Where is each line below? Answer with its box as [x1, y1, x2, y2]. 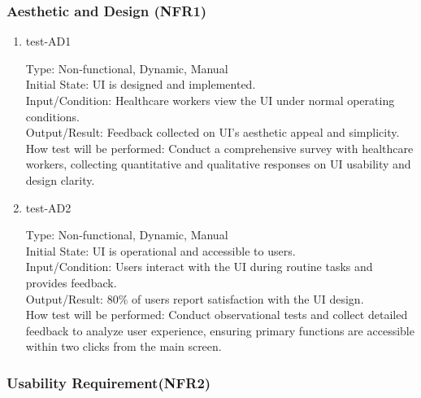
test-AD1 [25, 33, 72, 50]
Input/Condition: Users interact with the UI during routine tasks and [25, 258, 373, 275]
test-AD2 [25, 199, 72, 216]
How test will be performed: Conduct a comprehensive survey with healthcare [25, 139, 414, 156]
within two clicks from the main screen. [25, 338, 222, 355]
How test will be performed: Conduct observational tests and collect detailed [25, 306, 408, 323]
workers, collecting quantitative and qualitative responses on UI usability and [25, 155, 411, 173]
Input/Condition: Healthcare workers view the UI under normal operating [25, 92, 395, 108]
